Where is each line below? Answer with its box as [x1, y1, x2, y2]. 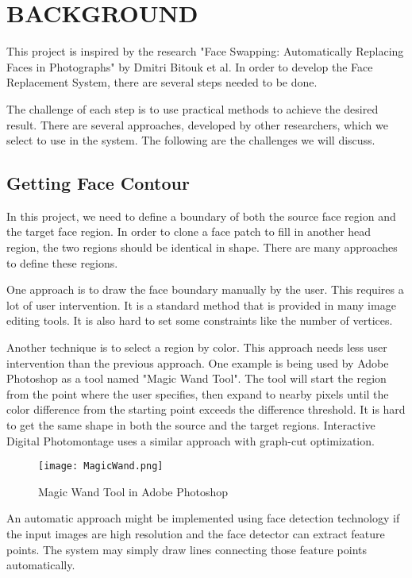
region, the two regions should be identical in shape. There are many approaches [6, 239, 398, 256]
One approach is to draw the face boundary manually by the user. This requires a [6, 281, 404, 298]
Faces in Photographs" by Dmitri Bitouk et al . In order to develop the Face [6, 58, 373, 75]
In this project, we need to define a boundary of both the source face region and [6, 207, 396, 224]
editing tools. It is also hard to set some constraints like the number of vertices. [6, 312, 393, 329]
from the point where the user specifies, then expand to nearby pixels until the [6, 385, 389, 402]
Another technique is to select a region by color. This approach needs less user [6, 339, 387, 356]
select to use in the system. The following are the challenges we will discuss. [6, 132, 375, 148]
